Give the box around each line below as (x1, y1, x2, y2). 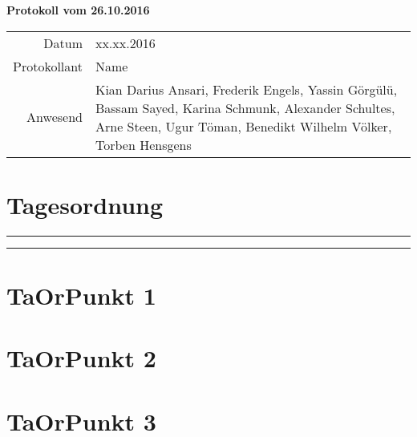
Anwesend (26, 107, 83, 127)
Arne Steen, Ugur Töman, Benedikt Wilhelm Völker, (95, 116, 392, 136)
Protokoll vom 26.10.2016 (6, 2, 150, 18)
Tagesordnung (6, 188, 164, 221)
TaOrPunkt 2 (6, 342, 156, 374)
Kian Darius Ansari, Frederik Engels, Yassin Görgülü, (95, 79, 398, 99)
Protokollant (13, 56, 83, 75)
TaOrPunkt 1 (6, 278, 156, 311)
